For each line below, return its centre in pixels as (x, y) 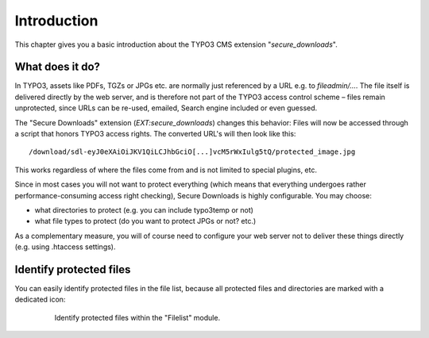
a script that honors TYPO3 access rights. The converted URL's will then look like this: (155, 134)
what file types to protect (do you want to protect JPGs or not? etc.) (145, 221)
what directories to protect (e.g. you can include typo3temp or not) (144, 209)
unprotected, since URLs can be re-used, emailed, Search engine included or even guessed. (166, 108)
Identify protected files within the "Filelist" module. (137, 317)
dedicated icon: (40, 300)
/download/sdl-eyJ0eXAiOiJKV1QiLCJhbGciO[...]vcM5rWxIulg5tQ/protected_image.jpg (192, 152)
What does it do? (58, 67)
